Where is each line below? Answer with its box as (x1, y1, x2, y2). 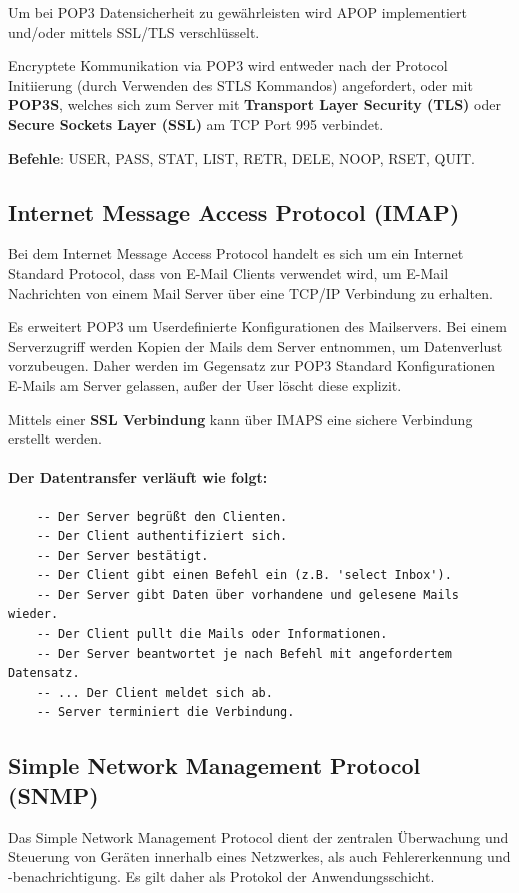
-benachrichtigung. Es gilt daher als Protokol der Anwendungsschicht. (8, 865, 435, 886)
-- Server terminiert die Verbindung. (36, 705, 295, 720)
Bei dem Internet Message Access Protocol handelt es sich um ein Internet (8, 243, 464, 264)
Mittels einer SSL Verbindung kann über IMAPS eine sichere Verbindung (8, 408, 473, 429)
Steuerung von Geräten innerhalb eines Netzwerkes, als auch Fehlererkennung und (8, 846, 511, 867)
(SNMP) (8, 779, 99, 810)
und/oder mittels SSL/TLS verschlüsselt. (8, 21, 260, 42)
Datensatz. (8, 666, 80, 681)
